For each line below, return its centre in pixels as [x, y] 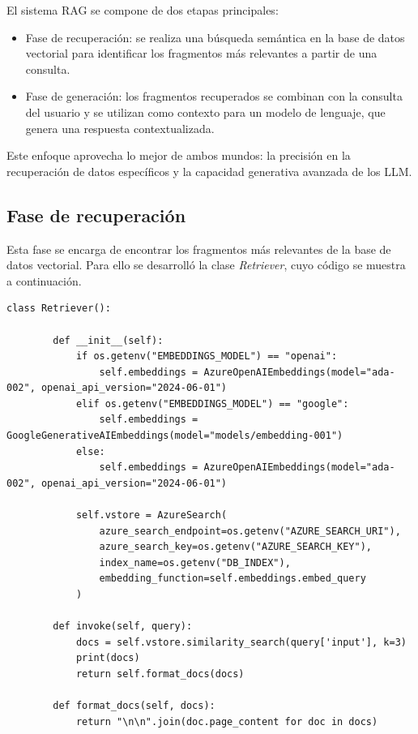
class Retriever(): [59, 309]
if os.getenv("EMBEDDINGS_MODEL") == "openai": [207, 356]
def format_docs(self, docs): [134, 706]
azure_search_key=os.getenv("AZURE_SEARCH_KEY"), [236, 547]
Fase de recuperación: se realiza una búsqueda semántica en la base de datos [215, 37]
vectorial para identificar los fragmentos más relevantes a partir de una [201, 53]
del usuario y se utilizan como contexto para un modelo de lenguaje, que [205, 112]
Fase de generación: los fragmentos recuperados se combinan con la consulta [214, 96]
